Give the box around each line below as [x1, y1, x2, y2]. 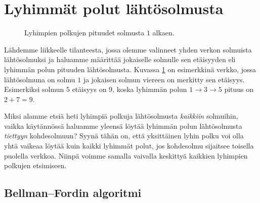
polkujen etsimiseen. [4, 160, 67, 171]
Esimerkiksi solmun [4, 84, 64, 94]
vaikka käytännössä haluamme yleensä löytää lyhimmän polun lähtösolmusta [4, 120, 242, 131]
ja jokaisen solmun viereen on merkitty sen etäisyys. [83, 74, 245, 84]
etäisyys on [72, 84, 107, 94]
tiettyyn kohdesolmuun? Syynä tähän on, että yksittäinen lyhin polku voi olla [4, 130, 244, 141]
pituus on [224, 84, 254, 94]
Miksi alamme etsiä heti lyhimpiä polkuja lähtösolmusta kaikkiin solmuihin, [4, 111, 238, 121]
